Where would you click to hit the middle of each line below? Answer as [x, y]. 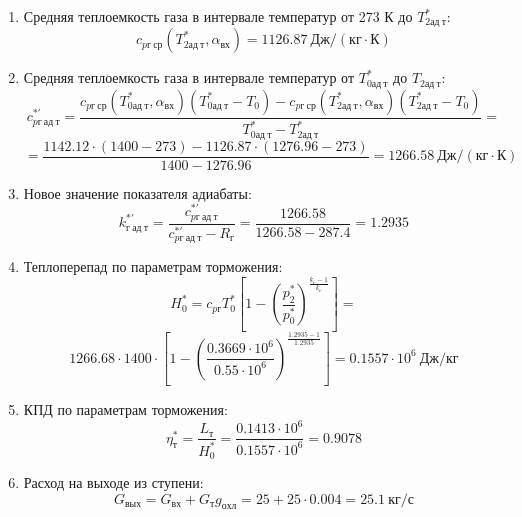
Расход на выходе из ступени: [113, 482]
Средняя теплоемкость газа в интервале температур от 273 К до [218, 16]
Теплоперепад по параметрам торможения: [153, 266]
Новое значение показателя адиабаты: [137, 192]
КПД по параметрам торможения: [125, 409]
